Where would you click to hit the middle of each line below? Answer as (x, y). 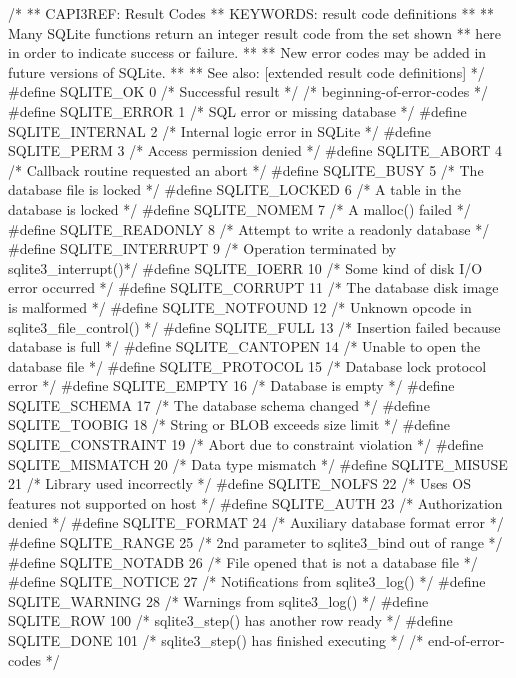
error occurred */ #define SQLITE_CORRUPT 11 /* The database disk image (253, 287)
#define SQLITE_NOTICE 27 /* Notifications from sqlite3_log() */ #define (247, 581)
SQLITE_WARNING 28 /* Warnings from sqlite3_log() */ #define (218, 600)
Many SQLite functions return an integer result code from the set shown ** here (255, 32)
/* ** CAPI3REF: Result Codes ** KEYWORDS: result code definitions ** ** (251, 13)
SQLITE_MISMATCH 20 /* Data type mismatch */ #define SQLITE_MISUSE (258, 463)
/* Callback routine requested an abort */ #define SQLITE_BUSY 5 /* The (246, 169)
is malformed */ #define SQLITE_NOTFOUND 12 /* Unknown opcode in (240, 306)
